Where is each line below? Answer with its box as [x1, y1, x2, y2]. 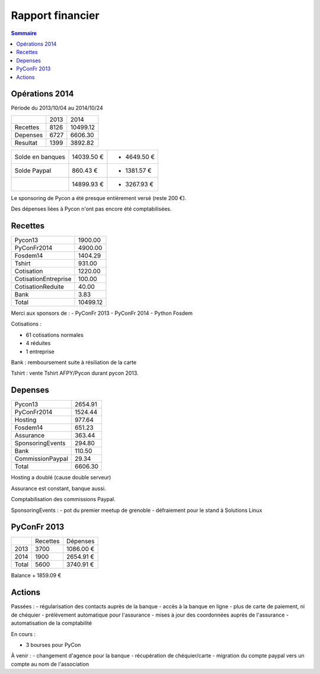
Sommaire [11, 30, 37, 37]
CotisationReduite [14, 283, 65, 291]
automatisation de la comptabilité [11, 620, 92, 627]
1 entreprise [25, 348, 55, 355]
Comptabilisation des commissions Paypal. [11, 496, 116, 503]
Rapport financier [11, 9, 100, 22]
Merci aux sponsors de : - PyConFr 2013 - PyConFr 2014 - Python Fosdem [11, 309, 193, 317]
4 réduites [25, 340, 51, 347]
